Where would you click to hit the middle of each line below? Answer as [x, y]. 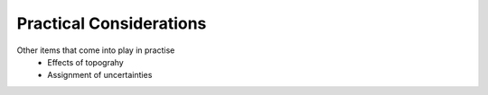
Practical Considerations [112, 23]
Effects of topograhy [85, 62]
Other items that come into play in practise [96, 50]
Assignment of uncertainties [100, 75]
